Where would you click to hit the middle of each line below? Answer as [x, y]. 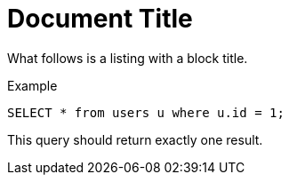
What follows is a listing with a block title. [128, 58]
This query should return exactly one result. [135, 139]
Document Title [100, 19]
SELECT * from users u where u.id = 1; [146, 112]
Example [32, 85]
